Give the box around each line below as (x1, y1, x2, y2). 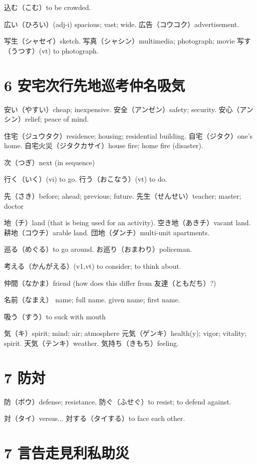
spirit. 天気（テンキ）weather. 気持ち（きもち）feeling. (4, 338, 179, 348)
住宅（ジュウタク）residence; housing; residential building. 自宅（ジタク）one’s (4, 130, 253, 141)
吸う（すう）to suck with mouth (4, 311, 106, 321)
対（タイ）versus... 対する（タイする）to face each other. (4, 413, 185, 423)
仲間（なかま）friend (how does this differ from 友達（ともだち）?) (4, 277, 216, 288)
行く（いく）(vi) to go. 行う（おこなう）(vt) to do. (4, 174, 167, 184)
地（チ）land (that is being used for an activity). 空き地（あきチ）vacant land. (4, 217, 251, 228)
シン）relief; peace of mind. (4, 114, 89, 124)
